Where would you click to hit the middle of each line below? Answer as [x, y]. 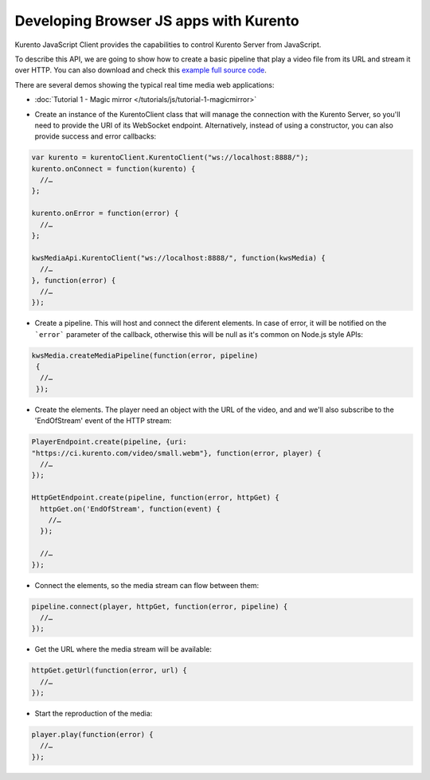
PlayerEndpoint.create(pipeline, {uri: [109, 442]
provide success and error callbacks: [96, 136]
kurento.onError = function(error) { [105, 214]
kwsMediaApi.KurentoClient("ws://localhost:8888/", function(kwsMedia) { [178, 258]
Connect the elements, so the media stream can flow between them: [147, 585]
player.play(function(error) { [93, 734]
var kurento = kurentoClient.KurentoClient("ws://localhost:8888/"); [170, 158]
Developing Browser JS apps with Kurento [157, 21]
